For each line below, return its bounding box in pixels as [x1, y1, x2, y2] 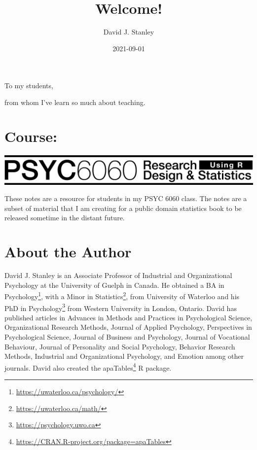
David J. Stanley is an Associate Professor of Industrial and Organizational [4, 270, 232, 280]
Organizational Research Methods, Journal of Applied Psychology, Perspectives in [4, 322, 252, 332]
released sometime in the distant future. [4, 212, 125, 223]
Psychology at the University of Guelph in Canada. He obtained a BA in [4, 279, 224, 290]
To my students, [4, 80, 53, 91]
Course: [4, 126, 57, 146]
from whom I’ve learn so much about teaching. [4, 97, 146, 107]
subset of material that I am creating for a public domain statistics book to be [4, 203, 242, 213]
